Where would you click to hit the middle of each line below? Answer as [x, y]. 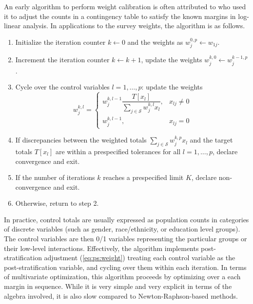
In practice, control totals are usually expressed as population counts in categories [126, 219]
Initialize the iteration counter [60, 42]
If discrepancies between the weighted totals [81, 140]
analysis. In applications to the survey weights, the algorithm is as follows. [134, 26]
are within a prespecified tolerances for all [118, 151]
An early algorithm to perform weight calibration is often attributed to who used [125, 6]
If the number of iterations [55, 177]
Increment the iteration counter [62, 60]
